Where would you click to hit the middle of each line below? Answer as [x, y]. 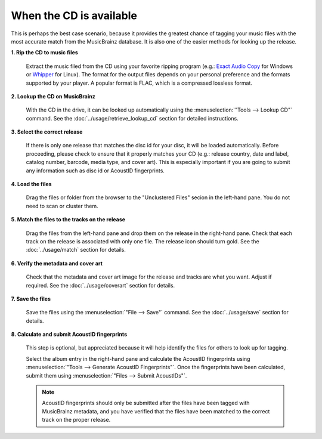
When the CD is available [74, 16]
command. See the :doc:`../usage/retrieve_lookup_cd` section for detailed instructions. [132, 118]
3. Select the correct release [47, 132]
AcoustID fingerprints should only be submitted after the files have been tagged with [146, 403]
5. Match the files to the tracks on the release [68, 219]
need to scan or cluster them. [62, 206]
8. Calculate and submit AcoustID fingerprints [69, 335]
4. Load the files [31, 184]
